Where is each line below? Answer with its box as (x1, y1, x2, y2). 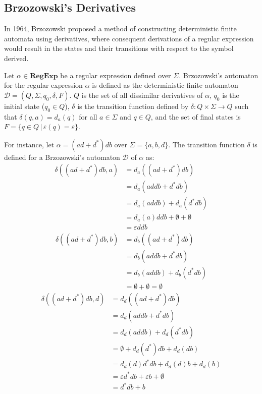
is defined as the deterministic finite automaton (92, 80, 238, 90)
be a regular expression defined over (60, 70, 171, 80)
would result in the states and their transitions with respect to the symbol (4, 43, 234, 53)
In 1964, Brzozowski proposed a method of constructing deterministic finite (4, 23, 237, 34)
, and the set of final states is (150, 111, 241, 122)
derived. (4, 52, 29, 63)
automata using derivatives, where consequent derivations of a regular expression (4, 33, 254, 43)
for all (79, 111, 97, 122)
